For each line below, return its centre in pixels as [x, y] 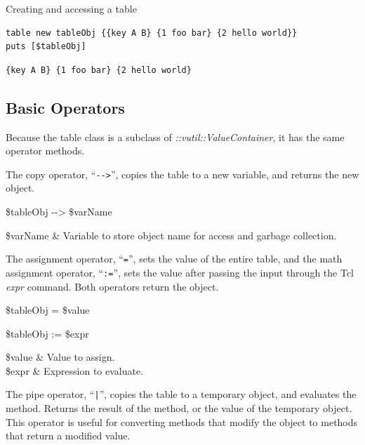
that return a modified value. [68, 436]
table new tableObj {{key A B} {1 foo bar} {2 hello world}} [152, 33]
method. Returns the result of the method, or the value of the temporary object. [179, 408]
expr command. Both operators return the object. [112, 286]
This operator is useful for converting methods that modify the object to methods [182, 421]
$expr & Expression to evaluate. [75, 370]
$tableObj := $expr [47, 333]
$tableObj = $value [48, 310]
